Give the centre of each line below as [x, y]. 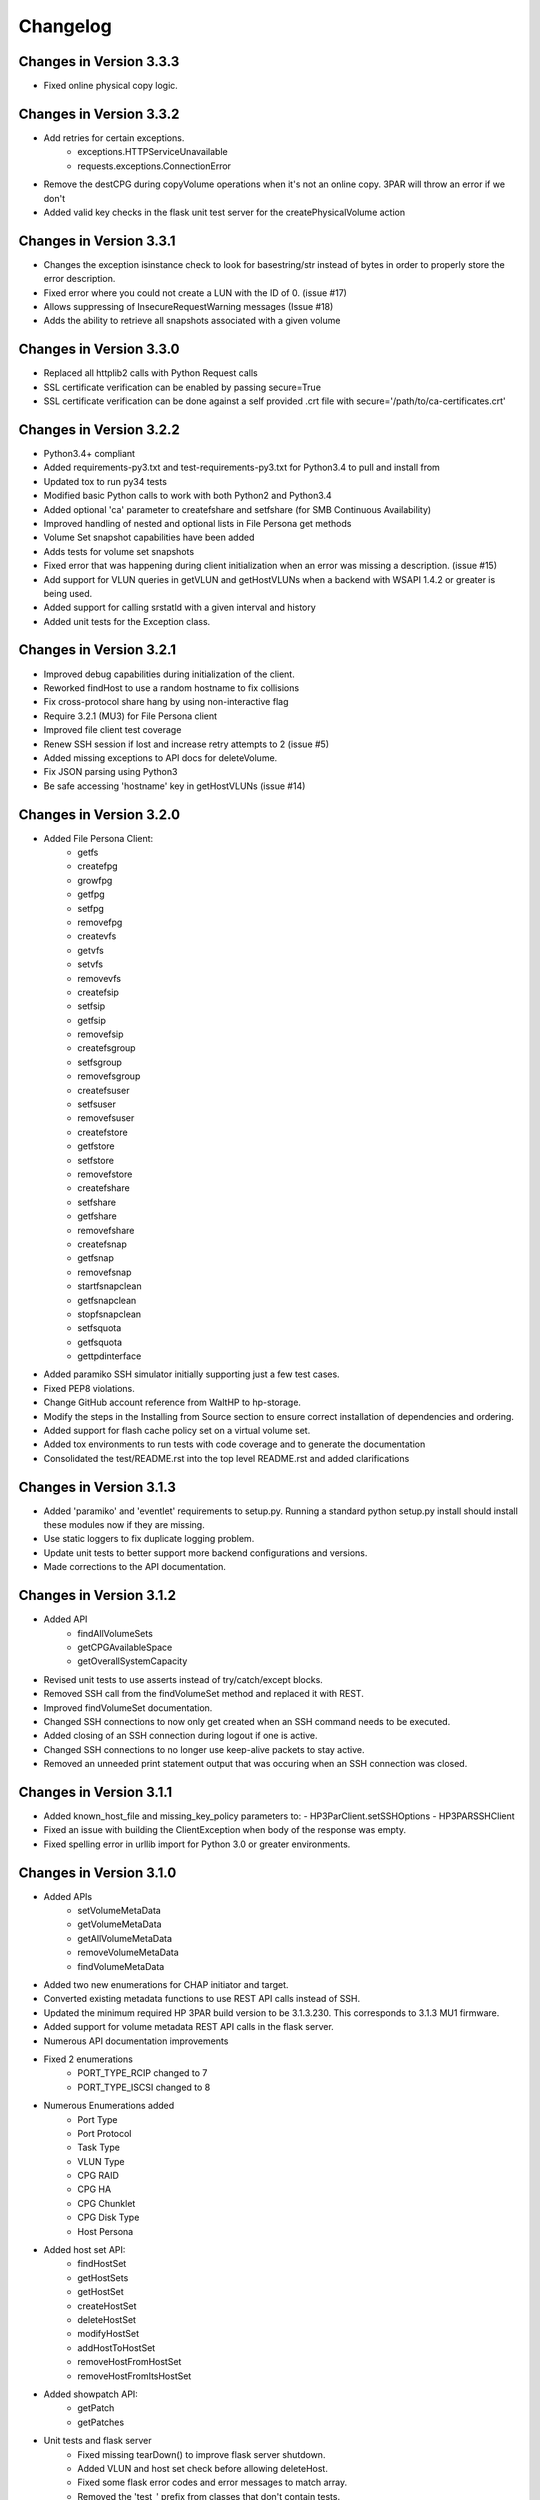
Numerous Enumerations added [109, 2106]
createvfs [97, 936]
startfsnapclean [109, 1286]
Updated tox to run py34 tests [105, 481]
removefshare [106, 1230]
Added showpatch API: [91, 2394]
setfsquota [99, 1328]
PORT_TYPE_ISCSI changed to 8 [144, 2087]
